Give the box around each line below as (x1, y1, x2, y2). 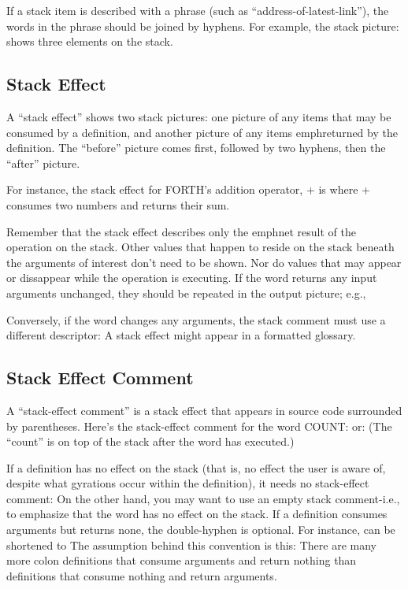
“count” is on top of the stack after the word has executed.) (6, 433, 295, 450)
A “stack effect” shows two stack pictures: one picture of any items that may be (6, 108, 391, 124)
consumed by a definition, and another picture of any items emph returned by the (6, 124, 398, 140)
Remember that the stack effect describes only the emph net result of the (6, 223, 356, 239)
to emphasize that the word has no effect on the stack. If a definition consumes (6, 506, 388, 522)
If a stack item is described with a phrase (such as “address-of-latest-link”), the (6, 2, 389, 18)
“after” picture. (6, 154, 80, 171)
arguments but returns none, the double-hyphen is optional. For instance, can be (6, 521, 395, 538)
